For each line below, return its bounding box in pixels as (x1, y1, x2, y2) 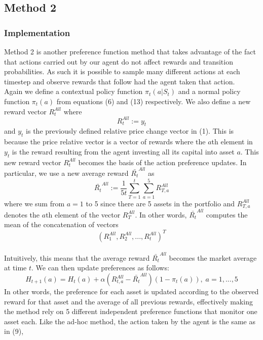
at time (4, 262, 27, 273)
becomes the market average (169, 252, 257, 263)
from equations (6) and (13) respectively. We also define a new (56, 96, 251, 106)
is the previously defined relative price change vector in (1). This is (26, 126, 234, 136)
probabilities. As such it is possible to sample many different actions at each (4, 66, 240, 77)
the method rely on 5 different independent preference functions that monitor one (4, 306, 257, 317)
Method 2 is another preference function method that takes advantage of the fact (4, 46, 256, 56)
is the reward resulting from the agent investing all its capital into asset (12, 146, 235, 157)
